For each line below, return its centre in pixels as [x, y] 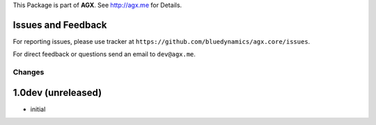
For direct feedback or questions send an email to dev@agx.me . [104, 54]
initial [38, 109]
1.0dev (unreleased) [57, 93]
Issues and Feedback [60, 25]
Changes [29, 72]
